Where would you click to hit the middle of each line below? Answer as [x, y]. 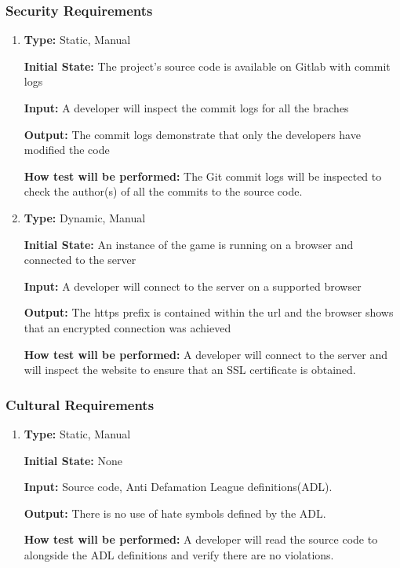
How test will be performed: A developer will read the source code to [201, 539]
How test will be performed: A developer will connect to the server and [205, 354]
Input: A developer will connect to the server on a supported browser [193, 286]
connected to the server [80, 260]
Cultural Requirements [80, 404]
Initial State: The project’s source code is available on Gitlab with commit [207, 66]
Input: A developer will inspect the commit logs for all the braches [186, 108]
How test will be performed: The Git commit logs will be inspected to [203, 176]
